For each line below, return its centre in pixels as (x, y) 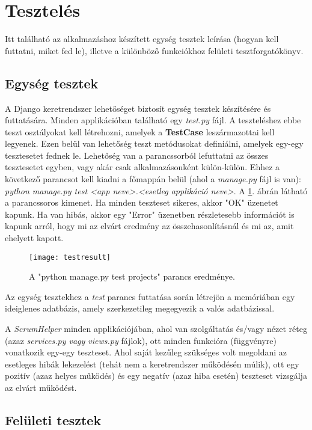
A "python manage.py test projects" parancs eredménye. (132, 276)
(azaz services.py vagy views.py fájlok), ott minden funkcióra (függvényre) (141, 340)
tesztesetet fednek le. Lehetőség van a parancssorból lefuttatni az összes (137, 155)
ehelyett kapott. (34, 238)
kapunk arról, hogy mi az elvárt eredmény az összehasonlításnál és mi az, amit (149, 226)
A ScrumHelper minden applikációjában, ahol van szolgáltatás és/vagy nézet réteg (156, 329)
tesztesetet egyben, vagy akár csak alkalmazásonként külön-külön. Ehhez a (142, 167)
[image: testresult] (70, 257)
